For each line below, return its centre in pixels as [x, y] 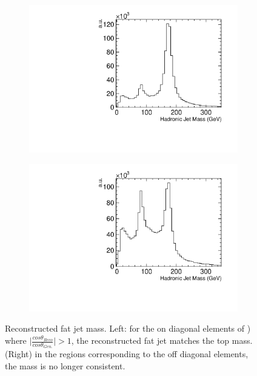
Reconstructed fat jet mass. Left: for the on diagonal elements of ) [128, 328]
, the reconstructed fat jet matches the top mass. [162, 340]
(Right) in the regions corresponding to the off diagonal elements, [127, 354]
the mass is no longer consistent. [65, 365]
